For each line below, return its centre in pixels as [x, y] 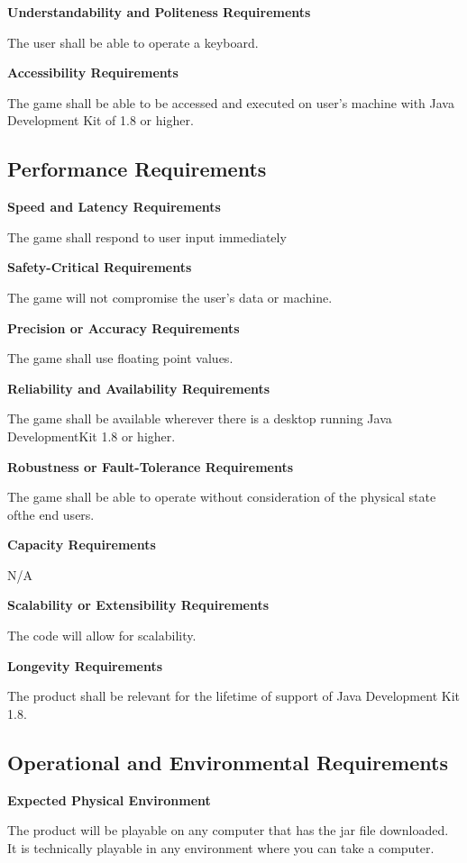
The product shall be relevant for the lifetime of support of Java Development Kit [233, 696]
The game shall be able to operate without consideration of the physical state [222, 497]
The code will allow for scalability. [102, 636]
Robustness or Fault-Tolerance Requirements [151, 466]
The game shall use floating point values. [120, 358]
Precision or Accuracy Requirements [124, 327]
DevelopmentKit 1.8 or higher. [92, 436]
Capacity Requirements [82, 545]
